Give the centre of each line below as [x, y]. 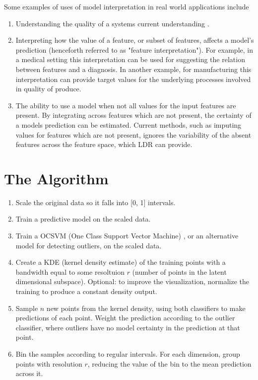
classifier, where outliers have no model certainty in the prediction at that [128, 327]
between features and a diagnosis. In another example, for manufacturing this [133, 69]
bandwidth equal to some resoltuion [70, 271]
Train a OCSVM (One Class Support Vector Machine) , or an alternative [127, 236]
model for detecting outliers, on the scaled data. [89, 245]
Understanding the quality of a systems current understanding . [112, 23]
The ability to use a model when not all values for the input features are [126, 105]
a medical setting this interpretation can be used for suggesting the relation [130, 59]
